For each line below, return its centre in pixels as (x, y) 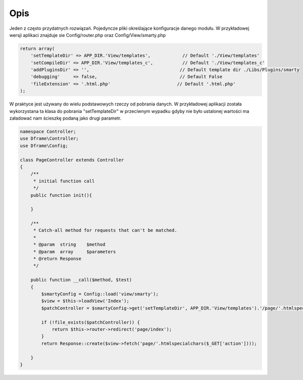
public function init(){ (61, 195)
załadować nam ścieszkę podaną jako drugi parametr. (65, 118)
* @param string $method (69, 245)
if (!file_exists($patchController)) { (90, 322)
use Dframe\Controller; (49, 139)
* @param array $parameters (74, 252)
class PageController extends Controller (72, 160)
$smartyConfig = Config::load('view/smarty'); (100, 294)
